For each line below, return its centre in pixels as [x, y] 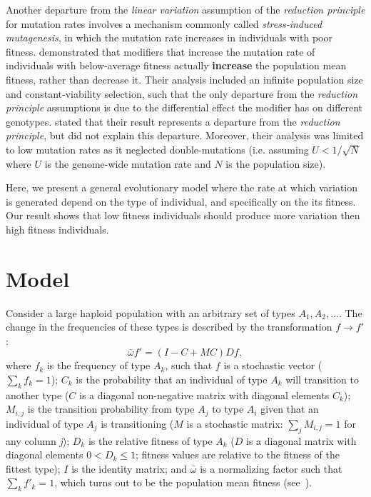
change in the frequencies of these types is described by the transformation [169, 327]
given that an [290, 409]
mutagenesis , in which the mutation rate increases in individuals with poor [169, 37]
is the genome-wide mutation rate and [128, 163]
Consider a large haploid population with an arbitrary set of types [151, 312]
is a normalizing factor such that [271, 468]
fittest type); [33, 468]
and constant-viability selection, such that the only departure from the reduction [182, 93]
